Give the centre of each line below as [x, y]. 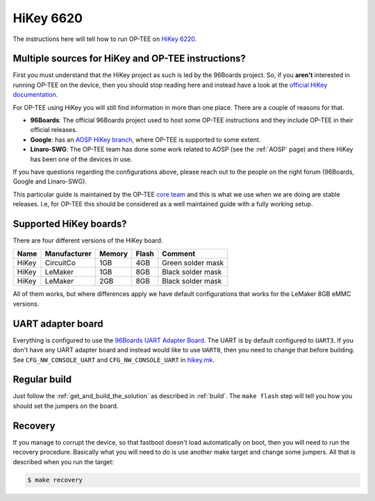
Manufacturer [68, 254]
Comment [179, 254]
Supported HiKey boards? [70, 223]
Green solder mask [193, 263]
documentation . [35, 95]
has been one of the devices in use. [81, 159]
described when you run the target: [64, 461]
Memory [114, 254]
